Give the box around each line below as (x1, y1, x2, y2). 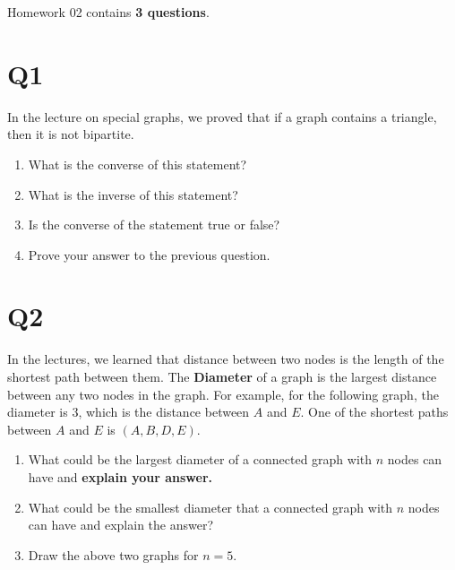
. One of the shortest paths (300, 402, 449, 421)
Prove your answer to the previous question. (28, 245, 270, 263)
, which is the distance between (78, 402, 250, 421)
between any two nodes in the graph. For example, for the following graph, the (7, 384, 439, 403)
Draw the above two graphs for (28, 545, 199, 564)
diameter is (7, 402, 68, 421)
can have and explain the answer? (28, 515, 214, 534)
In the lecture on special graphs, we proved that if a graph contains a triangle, (7, 107, 437, 125)
